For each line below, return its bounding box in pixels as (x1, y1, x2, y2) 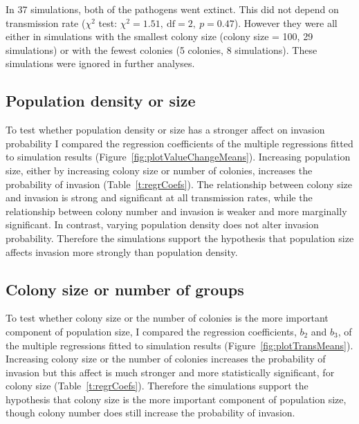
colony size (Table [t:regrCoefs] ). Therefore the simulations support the (6, 378, 309, 393)
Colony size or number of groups (6, 278, 244, 299)
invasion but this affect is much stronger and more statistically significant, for (6, 365, 335, 379)
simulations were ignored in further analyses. (6, 56, 195, 71)
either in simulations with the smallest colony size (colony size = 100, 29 (6, 29, 313, 44)
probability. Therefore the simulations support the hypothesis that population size (6, 230, 354, 245)
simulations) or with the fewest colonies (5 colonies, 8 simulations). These (6, 42, 317, 57)
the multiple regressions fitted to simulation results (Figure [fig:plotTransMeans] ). (6, 338, 353, 352)
